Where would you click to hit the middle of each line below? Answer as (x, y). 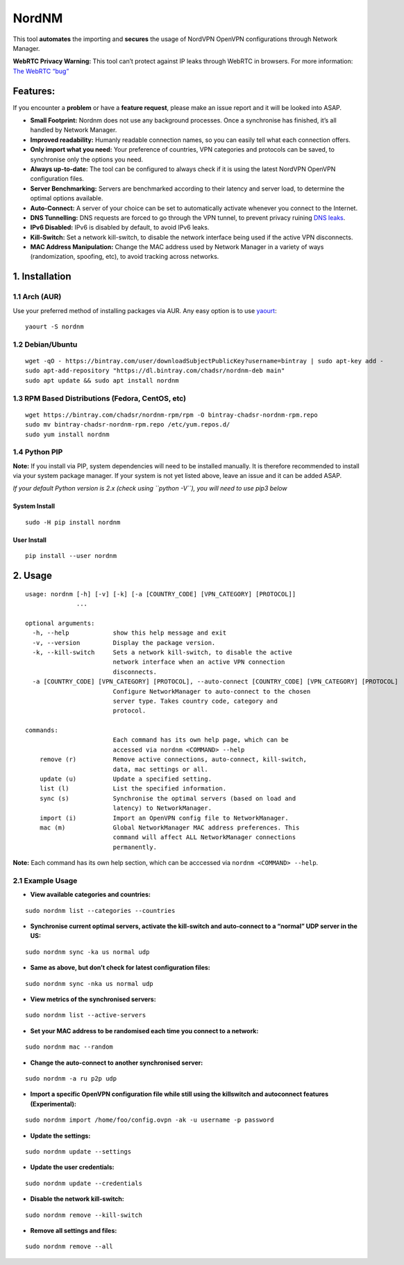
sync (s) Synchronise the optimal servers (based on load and (168, 798)
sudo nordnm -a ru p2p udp (71, 1078)
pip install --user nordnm (71, 556)
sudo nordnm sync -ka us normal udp (87, 952)
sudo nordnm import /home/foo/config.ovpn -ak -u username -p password (150, 1120)
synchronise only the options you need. (87, 159)
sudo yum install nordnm (67, 434)
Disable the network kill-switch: (77, 1199)
